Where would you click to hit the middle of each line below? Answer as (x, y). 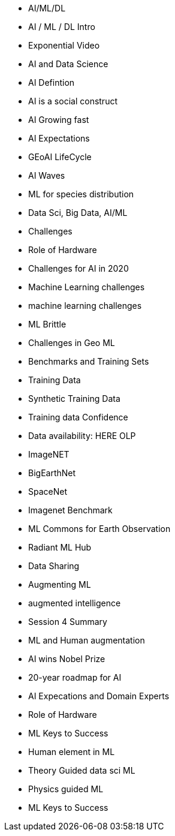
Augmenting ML (60, 584)
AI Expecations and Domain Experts (99, 696)
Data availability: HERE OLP (82, 436)
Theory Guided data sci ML (82, 770)
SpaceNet (48, 491)
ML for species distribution (81, 194)
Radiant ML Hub (60, 547)
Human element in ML (72, 752)
